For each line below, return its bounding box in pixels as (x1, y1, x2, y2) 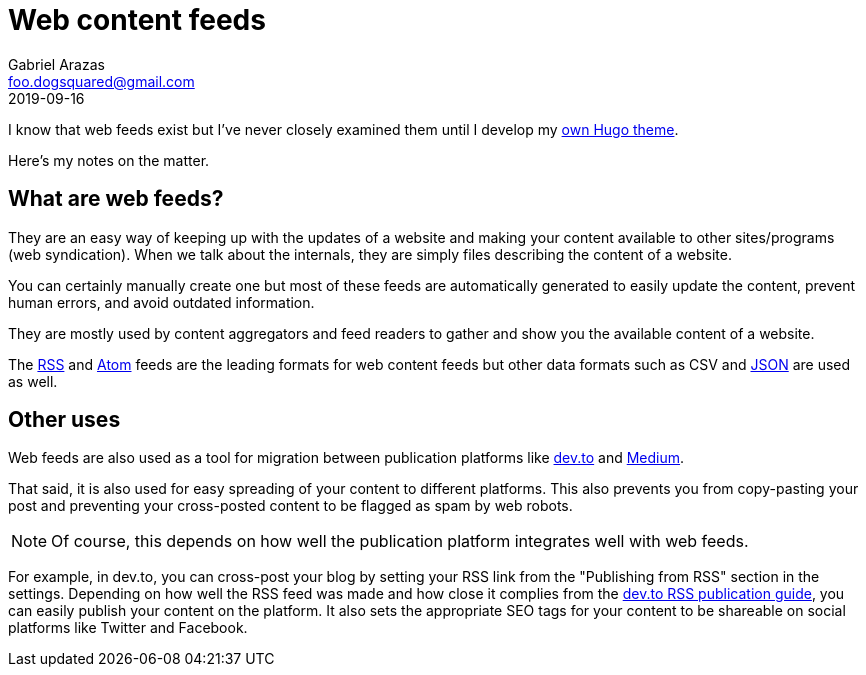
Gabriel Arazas (8, 55, 105, 73)
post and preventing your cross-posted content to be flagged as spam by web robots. (8, 497, 573, 515)
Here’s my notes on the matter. (8, 151, 210, 169)
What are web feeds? (8, 186, 224, 212)
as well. (8, 372, 58, 390)
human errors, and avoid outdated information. (8, 293, 315, 311)
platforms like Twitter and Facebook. (8, 619, 248, 637)
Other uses (8, 407, 121, 433)
